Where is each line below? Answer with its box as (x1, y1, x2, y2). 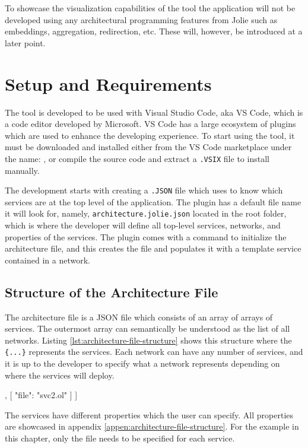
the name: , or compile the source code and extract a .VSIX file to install (5, 152, 269, 164)
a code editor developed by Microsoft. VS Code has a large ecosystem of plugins (5, 117, 296, 130)
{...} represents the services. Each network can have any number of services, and (5, 345, 303, 358)
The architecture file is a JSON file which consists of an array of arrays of (5, 310, 273, 323)
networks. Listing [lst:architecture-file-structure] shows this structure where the (5, 333, 292, 346)
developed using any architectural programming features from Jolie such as (5, 13, 278, 26)
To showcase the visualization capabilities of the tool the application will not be (5, 2, 296, 14)
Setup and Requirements (5, 71, 212, 96)
